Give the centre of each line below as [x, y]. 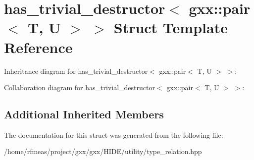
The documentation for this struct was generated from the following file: [114, 134]
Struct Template [171, 27]
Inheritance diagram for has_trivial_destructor [76, 71]
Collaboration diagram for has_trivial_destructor [79, 87]
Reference [38, 47]
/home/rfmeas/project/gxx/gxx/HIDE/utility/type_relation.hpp [103, 151]
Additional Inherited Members [84, 114]
